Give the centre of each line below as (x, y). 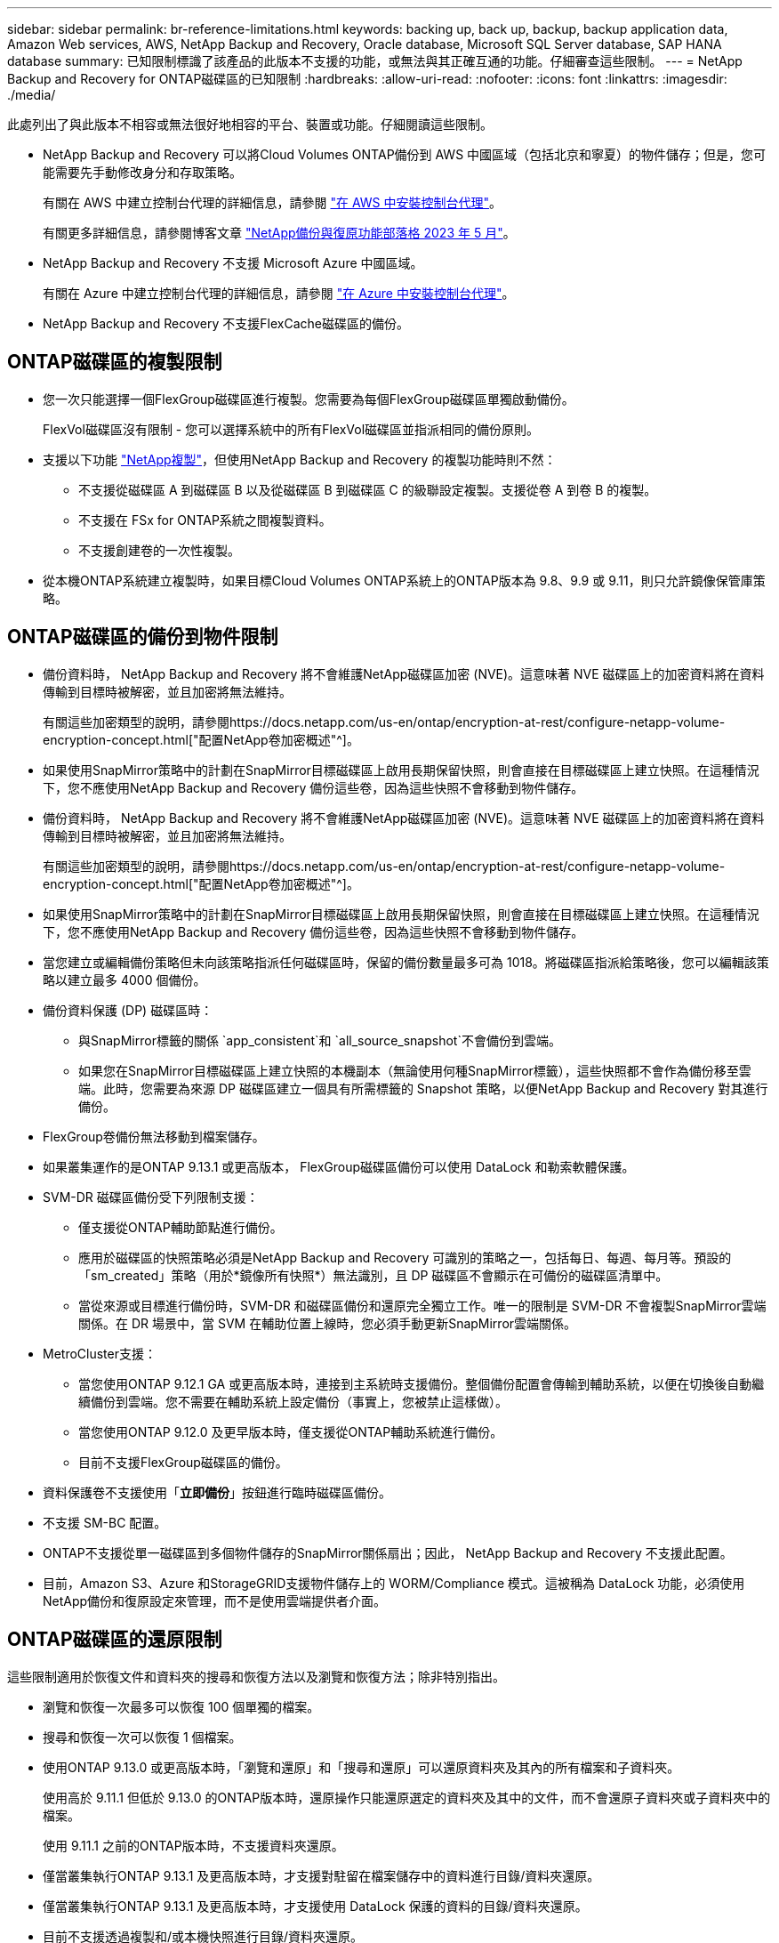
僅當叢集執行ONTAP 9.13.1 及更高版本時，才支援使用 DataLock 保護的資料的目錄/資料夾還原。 (315, 1906)
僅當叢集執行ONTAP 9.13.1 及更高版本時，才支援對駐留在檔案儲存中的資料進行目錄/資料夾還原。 (321, 1875)
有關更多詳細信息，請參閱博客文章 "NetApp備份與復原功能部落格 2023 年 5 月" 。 (279, 233)
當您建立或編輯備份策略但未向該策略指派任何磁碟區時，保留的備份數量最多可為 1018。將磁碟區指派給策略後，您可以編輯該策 (406, 962)
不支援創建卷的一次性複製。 (159, 550)
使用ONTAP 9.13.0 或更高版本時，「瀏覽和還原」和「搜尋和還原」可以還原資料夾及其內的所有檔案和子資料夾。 (361, 1767)
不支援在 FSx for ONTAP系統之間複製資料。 (205, 520)
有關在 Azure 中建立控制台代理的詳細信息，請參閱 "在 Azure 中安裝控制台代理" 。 (279, 293)
